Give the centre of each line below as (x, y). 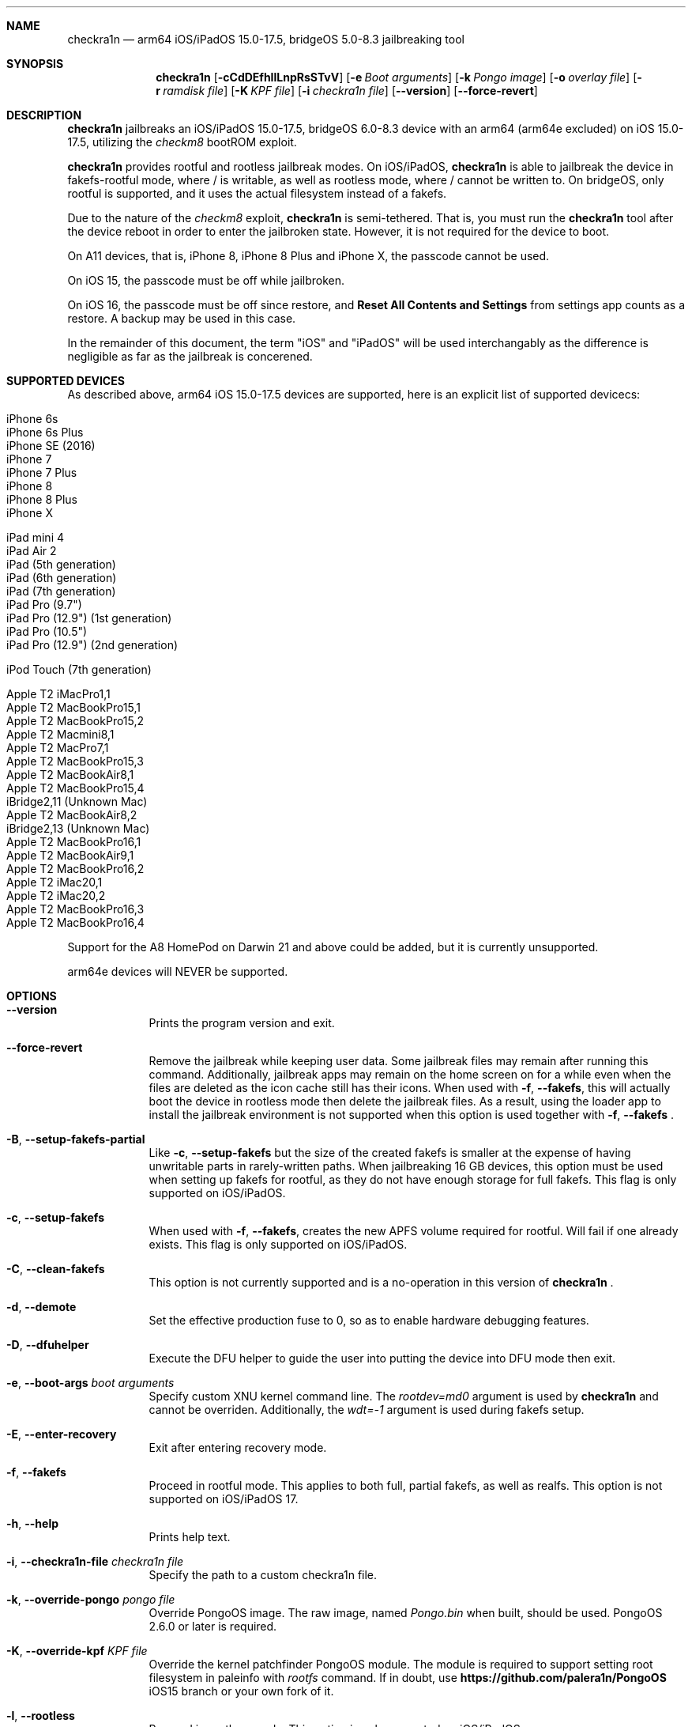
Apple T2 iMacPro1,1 (58, 694)
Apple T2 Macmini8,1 (60, 734)
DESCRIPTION (44, 115)
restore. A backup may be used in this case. (182, 318)
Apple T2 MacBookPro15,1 (73, 707)
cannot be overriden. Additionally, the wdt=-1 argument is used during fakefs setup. (367, 1410)
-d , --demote (41, 1307)
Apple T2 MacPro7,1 (58, 748)
